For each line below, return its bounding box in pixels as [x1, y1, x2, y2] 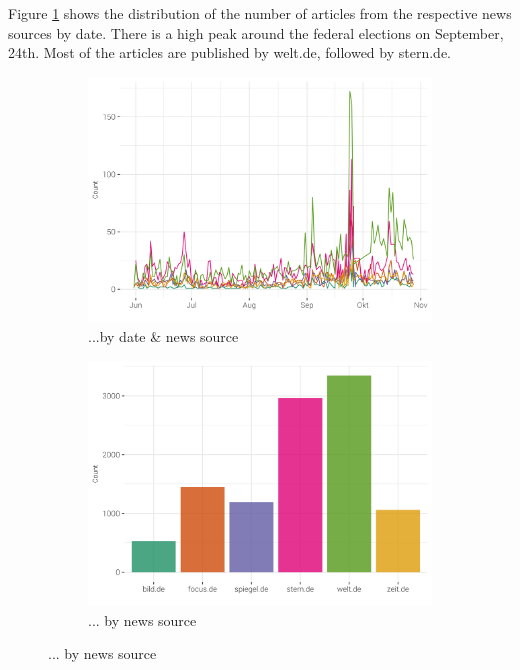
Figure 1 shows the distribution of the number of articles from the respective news [8, 3, 512, 23]
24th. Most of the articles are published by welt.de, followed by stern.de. [8, 42, 451, 63]
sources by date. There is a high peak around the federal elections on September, [8, 22, 504, 43]
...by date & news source [88, 325, 239, 346]
